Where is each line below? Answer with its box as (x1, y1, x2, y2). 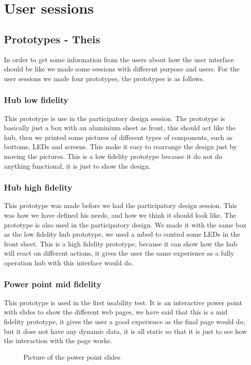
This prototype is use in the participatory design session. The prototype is (4, 113, 225, 123)
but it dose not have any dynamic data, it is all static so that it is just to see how (4, 326, 247, 336)
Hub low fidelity (4, 94, 69, 106)
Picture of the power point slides (23, 351, 121, 362)
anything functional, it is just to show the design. (4, 160, 151, 171)
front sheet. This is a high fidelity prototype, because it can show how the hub (4, 238, 237, 248)
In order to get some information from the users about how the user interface (4, 54, 234, 64)
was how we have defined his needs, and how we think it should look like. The (4, 209, 236, 220)
